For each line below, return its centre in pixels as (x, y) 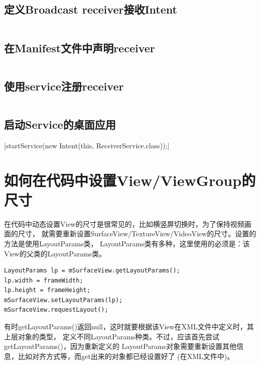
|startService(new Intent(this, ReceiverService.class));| (87, 145)
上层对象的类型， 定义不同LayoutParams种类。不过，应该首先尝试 (112, 336)
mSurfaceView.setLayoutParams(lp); (63, 300)
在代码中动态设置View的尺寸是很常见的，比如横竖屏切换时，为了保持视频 (124, 223)
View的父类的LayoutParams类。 (55, 253)
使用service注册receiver (64, 86)
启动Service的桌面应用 (60, 124)
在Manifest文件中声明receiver (80, 48)
